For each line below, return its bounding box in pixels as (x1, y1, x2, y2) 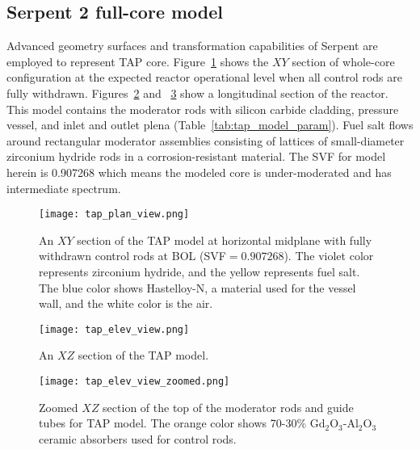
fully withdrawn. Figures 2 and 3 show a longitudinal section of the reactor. (6, 84, 388, 101)
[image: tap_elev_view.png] (39, 323, 190, 335)
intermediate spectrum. (6, 179, 121, 196)
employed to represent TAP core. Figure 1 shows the (6, 53, 269, 69)
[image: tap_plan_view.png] (39, 208, 190, 221)
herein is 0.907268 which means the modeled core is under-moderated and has (6, 163, 392, 180)
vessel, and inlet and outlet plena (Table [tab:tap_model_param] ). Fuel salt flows (6, 116, 414, 133)
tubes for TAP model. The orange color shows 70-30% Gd (39, 414, 325, 431)
